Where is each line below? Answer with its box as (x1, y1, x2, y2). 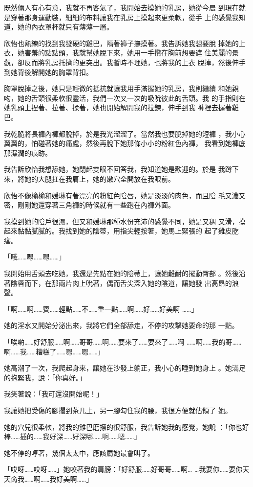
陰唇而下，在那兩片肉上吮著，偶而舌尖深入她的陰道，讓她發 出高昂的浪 (10, 278, 239, 288)
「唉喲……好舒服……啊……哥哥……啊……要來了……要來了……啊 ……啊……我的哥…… (4, 337, 242, 347)
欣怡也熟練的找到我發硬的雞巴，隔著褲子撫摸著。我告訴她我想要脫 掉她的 (4, 38, 239, 48)
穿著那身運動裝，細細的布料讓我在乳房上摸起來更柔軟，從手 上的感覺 (10, 12, 232, 22)
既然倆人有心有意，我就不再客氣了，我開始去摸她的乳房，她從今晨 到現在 (4, 2, 239, 12)
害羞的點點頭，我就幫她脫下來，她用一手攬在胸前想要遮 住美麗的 (24, 47, 232, 58)
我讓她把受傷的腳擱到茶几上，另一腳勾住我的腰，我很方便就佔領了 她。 (4, 405, 232, 415)
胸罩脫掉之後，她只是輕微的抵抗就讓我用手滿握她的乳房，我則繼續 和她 (4, 83, 232, 93)
